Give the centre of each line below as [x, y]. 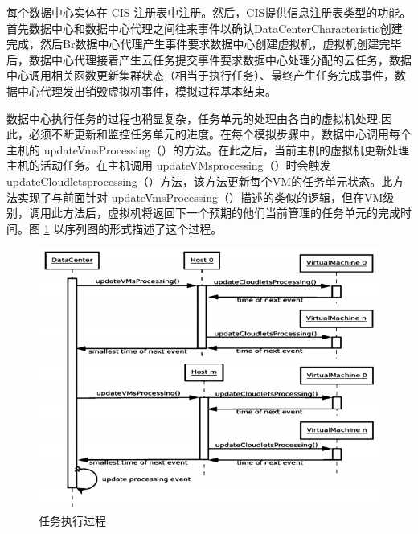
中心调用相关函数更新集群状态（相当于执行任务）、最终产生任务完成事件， [201, 75]
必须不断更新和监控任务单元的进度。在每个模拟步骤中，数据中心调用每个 [220, 134]
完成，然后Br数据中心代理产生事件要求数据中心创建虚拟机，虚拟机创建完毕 [204, 44]
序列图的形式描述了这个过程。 [143, 228]
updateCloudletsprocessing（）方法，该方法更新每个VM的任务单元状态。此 [200, 181]
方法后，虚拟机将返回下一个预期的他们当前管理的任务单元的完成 [231, 213]
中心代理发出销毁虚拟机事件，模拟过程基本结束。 [147, 90]
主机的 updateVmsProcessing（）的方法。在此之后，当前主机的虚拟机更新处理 [208, 149]
